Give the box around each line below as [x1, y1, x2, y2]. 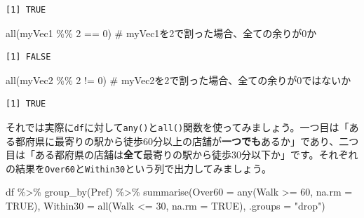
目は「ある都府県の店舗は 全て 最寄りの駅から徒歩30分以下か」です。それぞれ [6, 147, 358, 162]
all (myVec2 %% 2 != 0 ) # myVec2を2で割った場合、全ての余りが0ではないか [6, 72, 351, 87]
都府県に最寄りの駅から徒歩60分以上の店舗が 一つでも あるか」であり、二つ [15, 133, 359, 148]
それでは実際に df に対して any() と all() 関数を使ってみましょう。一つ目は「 [6, 119, 349, 134]
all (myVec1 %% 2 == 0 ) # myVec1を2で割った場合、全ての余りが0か [6, 25, 317, 40]
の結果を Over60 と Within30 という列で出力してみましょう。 [6, 161, 271, 175]
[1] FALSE [6, 52, 51, 62]
